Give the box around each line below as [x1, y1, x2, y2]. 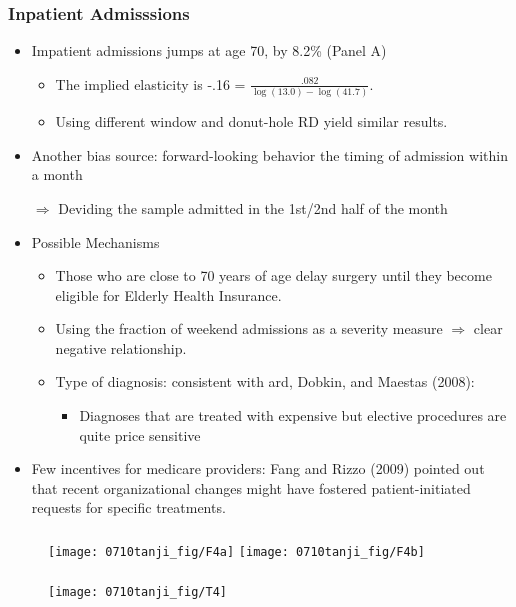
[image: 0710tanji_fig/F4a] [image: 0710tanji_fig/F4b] [48, 544, 425, 559]
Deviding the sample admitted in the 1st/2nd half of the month [58, 197, 448, 218]
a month [31, 164, 83, 185]
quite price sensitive [79, 424, 201, 445]
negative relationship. [55, 337, 187, 358]
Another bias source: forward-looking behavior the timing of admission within [31, 144, 508, 165]
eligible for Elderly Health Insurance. [55, 284, 282, 305]
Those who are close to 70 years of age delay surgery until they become [55, 265, 492, 286]
